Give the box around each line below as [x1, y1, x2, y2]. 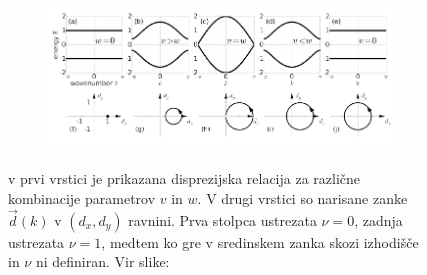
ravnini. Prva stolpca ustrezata [128, 209, 317, 230]
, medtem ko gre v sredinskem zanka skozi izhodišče [101, 231, 419, 252]
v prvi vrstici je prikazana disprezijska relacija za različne [8, 168, 361, 189]
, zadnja [354, 209, 403, 230]
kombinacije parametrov [8, 187, 156, 208]
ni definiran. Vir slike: [35, 251, 170, 272]
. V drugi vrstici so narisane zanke [197, 187, 408, 208]
